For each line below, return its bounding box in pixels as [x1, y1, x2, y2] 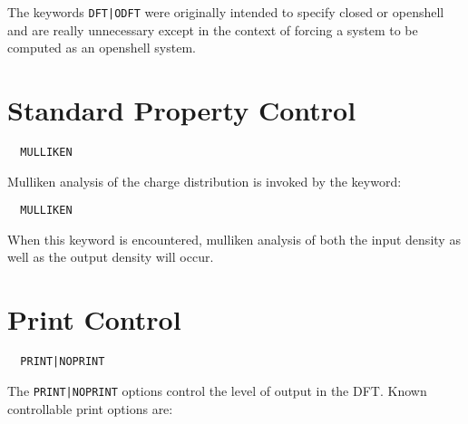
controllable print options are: [7, 399, 173, 418]
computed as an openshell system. [7, 38, 196, 57]
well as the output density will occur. [7, 247, 214, 266]
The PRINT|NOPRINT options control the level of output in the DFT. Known [7, 381, 427, 400]
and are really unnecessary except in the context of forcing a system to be [7, 20, 418, 39]
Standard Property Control [7, 92, 356, 129]
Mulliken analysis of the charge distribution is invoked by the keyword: [7, 171, 402, 190]
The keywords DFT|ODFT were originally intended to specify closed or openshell [7, 3, 444, 21]
